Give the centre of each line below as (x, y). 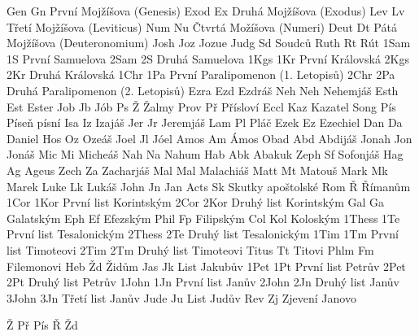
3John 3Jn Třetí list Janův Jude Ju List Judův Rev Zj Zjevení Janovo (181, 297)
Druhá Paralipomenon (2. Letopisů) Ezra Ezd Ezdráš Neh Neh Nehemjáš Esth (203, 90)
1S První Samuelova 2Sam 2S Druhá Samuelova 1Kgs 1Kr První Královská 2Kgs (208, 58)
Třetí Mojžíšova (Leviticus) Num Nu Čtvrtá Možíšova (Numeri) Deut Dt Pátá (202, 26)
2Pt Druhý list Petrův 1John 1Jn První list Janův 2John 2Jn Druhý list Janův (203, 282)
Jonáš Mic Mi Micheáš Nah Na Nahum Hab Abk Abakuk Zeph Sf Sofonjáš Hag (205, 154)
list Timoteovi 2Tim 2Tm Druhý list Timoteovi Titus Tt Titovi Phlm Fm (190, 249)
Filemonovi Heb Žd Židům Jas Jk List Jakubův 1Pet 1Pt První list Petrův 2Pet (206, 266)
